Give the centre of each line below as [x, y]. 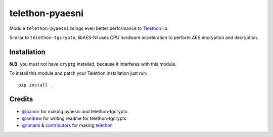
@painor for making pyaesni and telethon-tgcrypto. [75, 111]
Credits [21, 99]
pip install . [36, 85]
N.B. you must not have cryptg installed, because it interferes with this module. [93, 64]
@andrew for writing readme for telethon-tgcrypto [74, 118]
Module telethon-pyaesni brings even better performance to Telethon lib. [89, 28]
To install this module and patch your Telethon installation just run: [78, 73]
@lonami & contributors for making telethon [67, 125]
